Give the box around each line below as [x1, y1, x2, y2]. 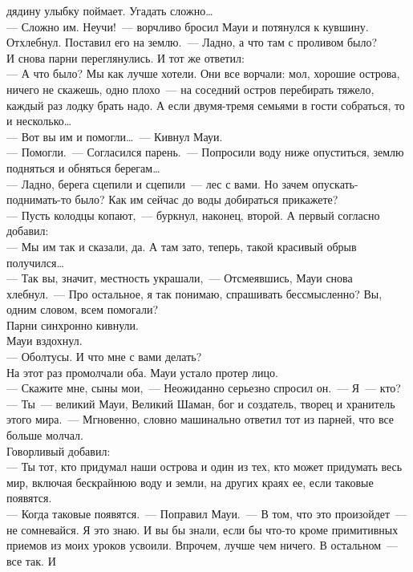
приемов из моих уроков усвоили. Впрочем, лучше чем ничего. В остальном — [6, 537, 399, 554]
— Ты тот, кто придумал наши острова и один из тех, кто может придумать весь [6, 458, 403, 475]
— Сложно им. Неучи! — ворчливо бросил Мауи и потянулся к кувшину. [6, 18, 369, 34]
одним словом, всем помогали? [6, 301, 158, 318]
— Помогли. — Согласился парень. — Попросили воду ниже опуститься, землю [6, 144, 404, 160]
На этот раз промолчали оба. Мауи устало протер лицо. [6, 363, 278, 380]
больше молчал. [6, 427, 83, 444]
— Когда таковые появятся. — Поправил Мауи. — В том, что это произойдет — [6, 505, 407, 521]
